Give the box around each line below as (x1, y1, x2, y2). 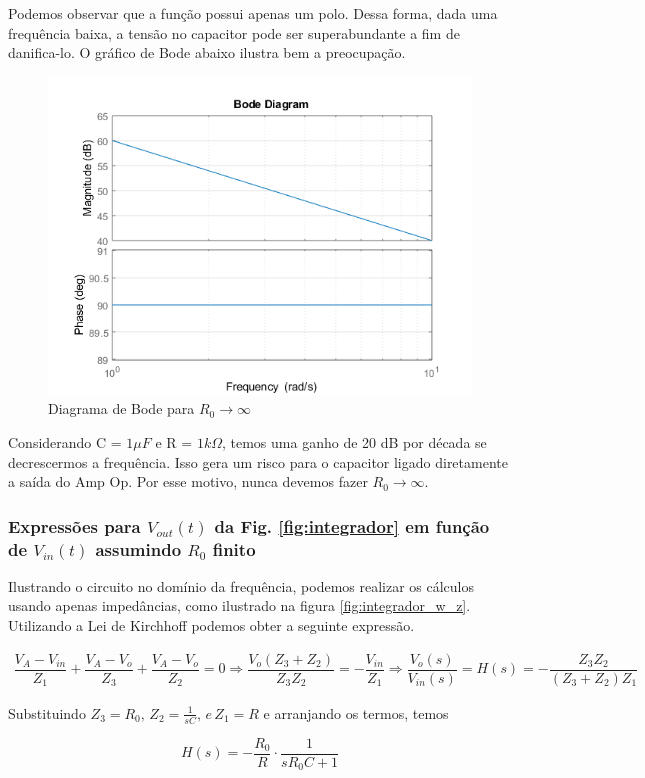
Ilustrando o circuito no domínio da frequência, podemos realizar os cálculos (8, 575, 475, 596)
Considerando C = (8, 431, 122, 452)
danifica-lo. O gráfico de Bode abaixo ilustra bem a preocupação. (8, 42, 406, 63)
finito (212, 536, 256, 561)
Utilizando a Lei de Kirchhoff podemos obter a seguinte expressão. (8, 615, 415, 636)
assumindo (95, 536, 182, 561)
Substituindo (8, 702, 86, 723)
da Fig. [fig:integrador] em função (214, 513, 490, 538)
